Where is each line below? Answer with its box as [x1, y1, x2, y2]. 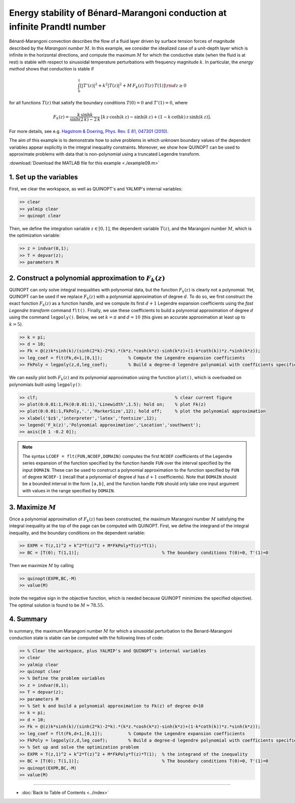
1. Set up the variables [9, 173, 78, 182]
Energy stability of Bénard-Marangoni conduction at [9, 7, 227, 18]
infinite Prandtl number [9, 21, 106, 32]
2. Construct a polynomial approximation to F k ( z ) [9, 274, 166, 283]
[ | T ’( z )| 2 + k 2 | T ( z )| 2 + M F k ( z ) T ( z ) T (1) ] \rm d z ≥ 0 [80, 82, 187, 90]
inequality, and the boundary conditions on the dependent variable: [9, 530, 146, 536]
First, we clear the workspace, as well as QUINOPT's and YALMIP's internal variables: [9, 186, 183, 192]
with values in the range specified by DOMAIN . [22, 487, 115, 493]
